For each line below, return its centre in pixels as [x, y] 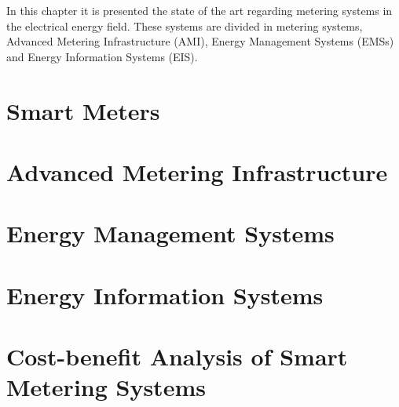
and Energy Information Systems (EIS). [102, 56]
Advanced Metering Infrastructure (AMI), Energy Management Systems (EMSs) [200, 41]
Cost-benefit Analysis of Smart [177, 356]
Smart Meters [83, 110]
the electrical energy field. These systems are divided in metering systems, [185, 25]
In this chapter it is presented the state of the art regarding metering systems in [199, 10]
